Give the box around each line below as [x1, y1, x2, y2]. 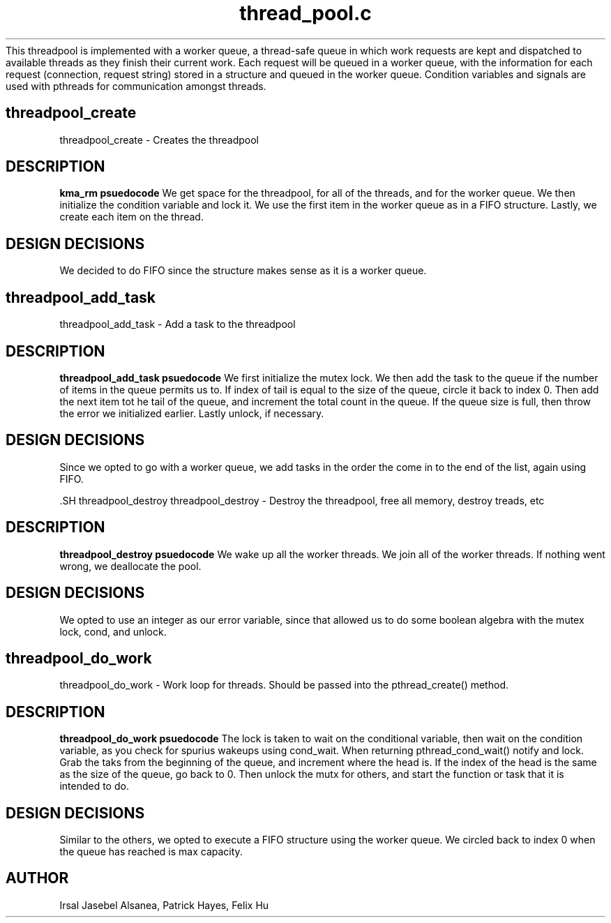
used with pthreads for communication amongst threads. [6, 80, 266, 92]
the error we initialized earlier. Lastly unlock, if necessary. [59, 407, 324, 419]
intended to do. [59, 780, 129, 793]
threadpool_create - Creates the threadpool [59, 133, 259, 146]
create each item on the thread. [59, 211, 204, 223]
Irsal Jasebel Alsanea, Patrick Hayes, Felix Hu [59, 899, 269, 911]
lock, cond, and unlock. [59, 625, 167, 638]
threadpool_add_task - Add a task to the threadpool [59, 318, 296, 331]
